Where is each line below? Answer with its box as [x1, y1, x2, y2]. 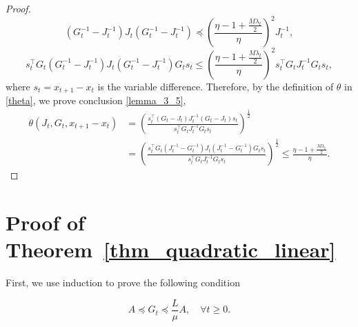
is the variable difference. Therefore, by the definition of [97, 79, 334, 93]
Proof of [6, 208, 85, 237]
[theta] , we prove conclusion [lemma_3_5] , [6, 93, 186, 108]
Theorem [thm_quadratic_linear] [6, 235, 336, 264]
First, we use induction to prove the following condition [6, 275, 240, 290]
